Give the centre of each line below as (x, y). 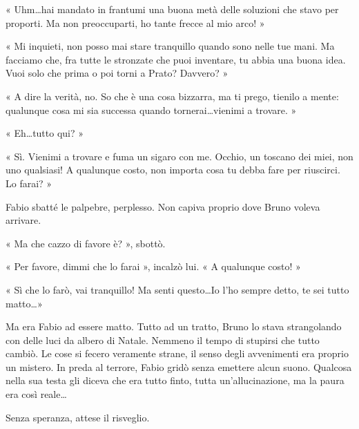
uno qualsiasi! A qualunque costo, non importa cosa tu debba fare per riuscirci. (173, 170)
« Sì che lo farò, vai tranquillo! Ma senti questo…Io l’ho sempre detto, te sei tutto (177, 289)
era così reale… (36, 394)
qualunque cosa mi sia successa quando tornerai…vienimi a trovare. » (151, 109)
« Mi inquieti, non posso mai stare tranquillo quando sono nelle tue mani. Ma (170, 46)
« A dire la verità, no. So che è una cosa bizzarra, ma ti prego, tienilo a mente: (172, 96)
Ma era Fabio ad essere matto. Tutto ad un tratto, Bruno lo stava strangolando (174, 326)
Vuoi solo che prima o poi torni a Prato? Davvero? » (117, 73)
